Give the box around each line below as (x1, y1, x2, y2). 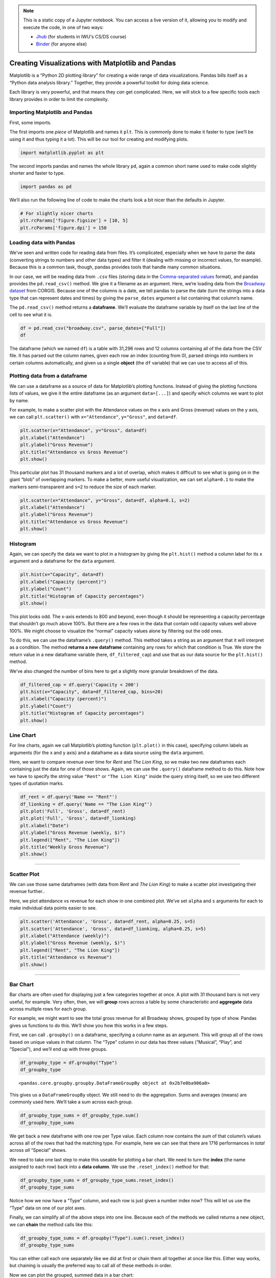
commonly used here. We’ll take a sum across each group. (9, 1099, 133, 1105)
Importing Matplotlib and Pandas (9, 109, 93, 116)
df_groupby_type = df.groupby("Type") (20, 1060, 118, 1066)
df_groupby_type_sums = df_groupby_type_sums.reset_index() (20, 1177, 174, 1183)
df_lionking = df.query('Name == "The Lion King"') (20, 801, 153, 807)
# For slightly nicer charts (20, 210, 94, 216)
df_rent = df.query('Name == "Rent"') (20, 794, 118, 800)
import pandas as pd (20, 184, 72, 189)
